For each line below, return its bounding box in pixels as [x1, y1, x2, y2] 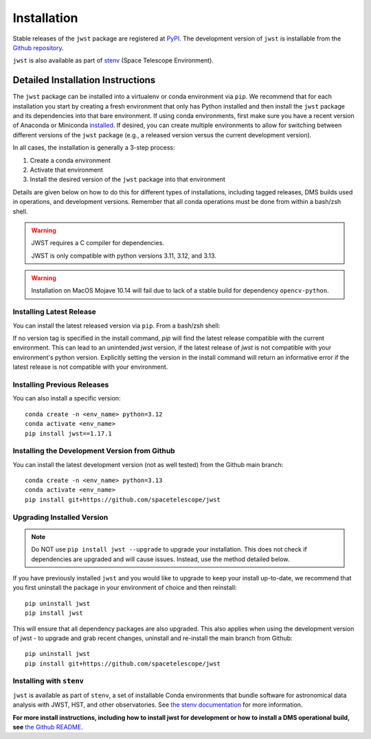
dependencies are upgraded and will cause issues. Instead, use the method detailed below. [31, 555, 290, 563]
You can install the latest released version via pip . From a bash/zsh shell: [12, 321, 221, 330]
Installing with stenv [12, 677, 84, 686]
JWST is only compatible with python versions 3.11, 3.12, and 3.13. [31, 251, 216, 260]
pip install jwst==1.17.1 [25, 429, 113, 437]
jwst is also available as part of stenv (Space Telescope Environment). [12, 56, 214, 65]
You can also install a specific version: [12, 394, 121, 402]
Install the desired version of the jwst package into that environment [30, 175, 226, 183]
